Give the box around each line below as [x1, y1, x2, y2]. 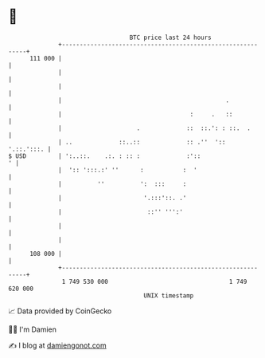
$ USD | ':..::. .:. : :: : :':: [8, 151, 201, 160]
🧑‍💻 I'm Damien [8, 325, 57, 334]
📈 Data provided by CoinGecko [8, 306, 112, 316]
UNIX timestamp [143, 291, 194, 300]
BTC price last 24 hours [129, 33, 212, 41]
